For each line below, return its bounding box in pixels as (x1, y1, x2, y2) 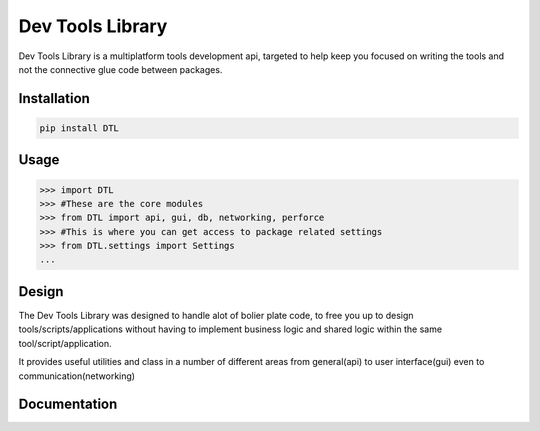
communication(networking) (18, 370, 135, 382)
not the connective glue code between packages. (18, 63, 223, 75)
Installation (18, 90, 90, 107)
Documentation (18, 396, 118, 413)
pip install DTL (39, 122, 120, 134)
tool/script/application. (18, 337, 112, 349)
